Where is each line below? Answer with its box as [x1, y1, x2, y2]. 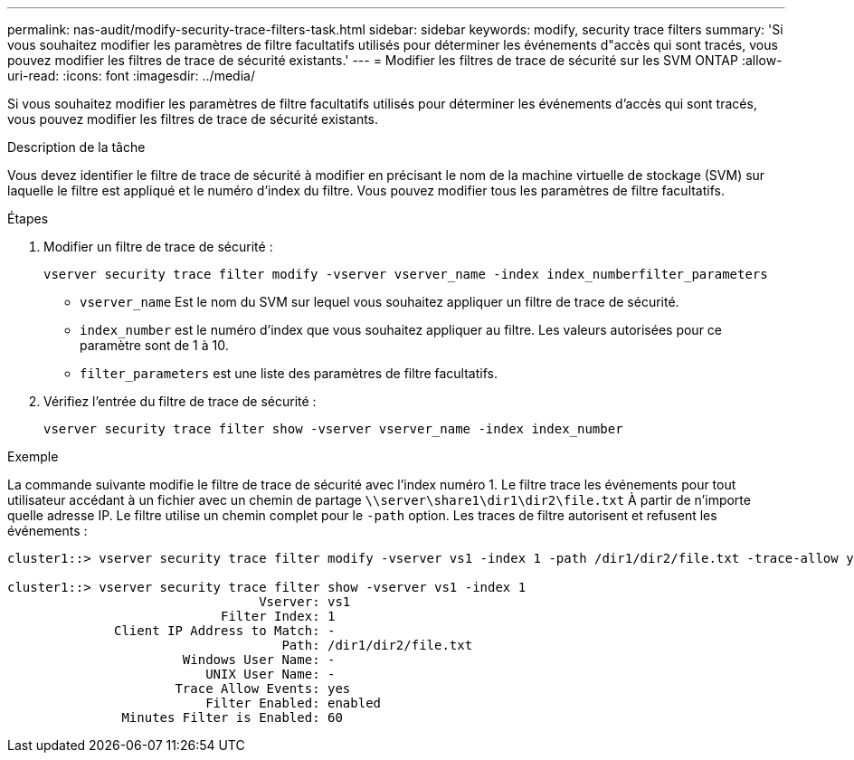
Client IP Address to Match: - [114, 623, 336, 638]
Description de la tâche [7, 139, 146, 155]
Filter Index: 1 [221, 609, 336, 623]
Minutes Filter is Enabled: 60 [121, 710, 343, 725]
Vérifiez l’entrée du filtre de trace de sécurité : [43, 394, 317, 409]
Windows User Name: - [182, 652, 336, 667]
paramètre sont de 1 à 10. [80, 337, 229, 353]
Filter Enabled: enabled [205, 696, 382, 710]
